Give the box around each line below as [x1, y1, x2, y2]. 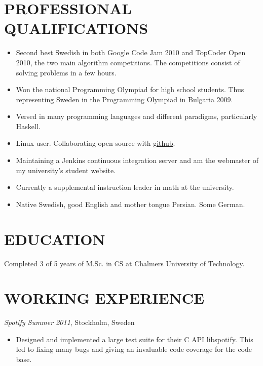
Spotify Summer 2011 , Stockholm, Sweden [4, 317, 135, 328]
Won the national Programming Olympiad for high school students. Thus [16, 84, 244, 95]
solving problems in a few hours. [16, 67, 117, 77]
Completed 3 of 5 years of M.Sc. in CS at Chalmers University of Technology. [4, 258, 245, 268]
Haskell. [16, 120, 41, 131]
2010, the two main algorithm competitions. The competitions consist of [16, 57, 240, 67]
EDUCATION [4, 228, 105, 249]
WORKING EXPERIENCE [4, 288, 205, 308]
